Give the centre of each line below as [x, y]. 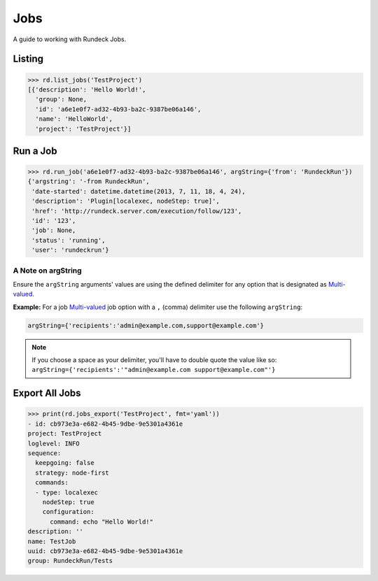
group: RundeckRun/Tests [70, 561]
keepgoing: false [65, 463]
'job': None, [54, 230]
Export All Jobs [47, 393]
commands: [52, 483]
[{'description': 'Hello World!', [87, 89]
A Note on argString [47, 271]
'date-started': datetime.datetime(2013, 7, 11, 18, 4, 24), [139, 191]
